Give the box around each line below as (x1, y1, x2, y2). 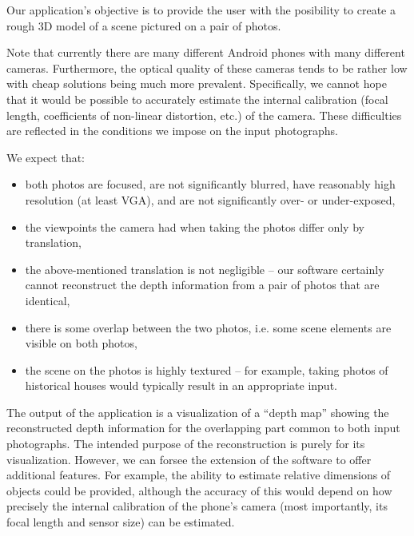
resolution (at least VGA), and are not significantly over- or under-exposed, (25, 191, 396, 208)
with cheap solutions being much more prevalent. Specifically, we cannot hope (6, 75, 387, 92)
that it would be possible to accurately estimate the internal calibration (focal (6, 90, 388, 107)
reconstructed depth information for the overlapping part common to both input (6, 419, 400, 436)
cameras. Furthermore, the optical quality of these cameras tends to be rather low (6, 59, 408, 76)
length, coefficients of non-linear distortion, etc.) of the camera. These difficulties (6, 106, 402, 123)
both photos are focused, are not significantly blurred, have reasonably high (25, 176, 396, 193)
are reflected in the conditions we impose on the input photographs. (6, 122, 338, 139)
